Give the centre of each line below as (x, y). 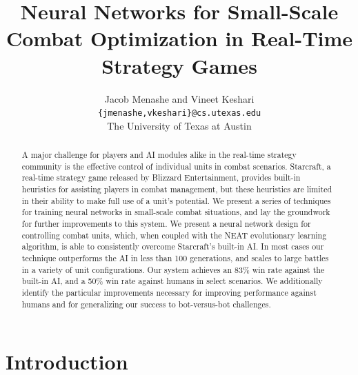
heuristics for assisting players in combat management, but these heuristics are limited (177, 189)
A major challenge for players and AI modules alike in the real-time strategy (159, 155)
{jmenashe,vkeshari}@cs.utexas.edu (179, 113)
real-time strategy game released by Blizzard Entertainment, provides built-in (161, 178)
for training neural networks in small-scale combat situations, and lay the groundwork (176, 212)
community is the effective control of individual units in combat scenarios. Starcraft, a (176, 166)
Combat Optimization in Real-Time (179, 38)
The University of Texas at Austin (179, 125)
